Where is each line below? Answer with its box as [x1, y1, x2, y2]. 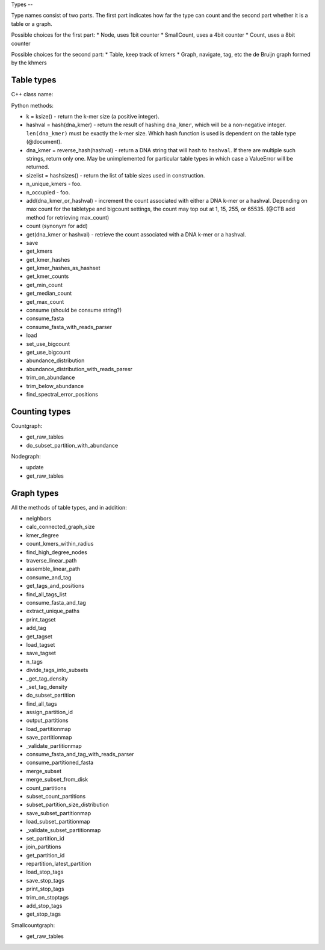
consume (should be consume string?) [26, 307, 122, 314]
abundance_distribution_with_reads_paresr [26, 365, 132, 372]
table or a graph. [11, 20, 52, 27]
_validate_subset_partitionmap [26, 826, 101, 833]
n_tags [26, 658, 43, 665]
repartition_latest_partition [26, 860, 91, 868]
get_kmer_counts [26, 273, 69, 280]
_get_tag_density [26, 674, 69, 682]
